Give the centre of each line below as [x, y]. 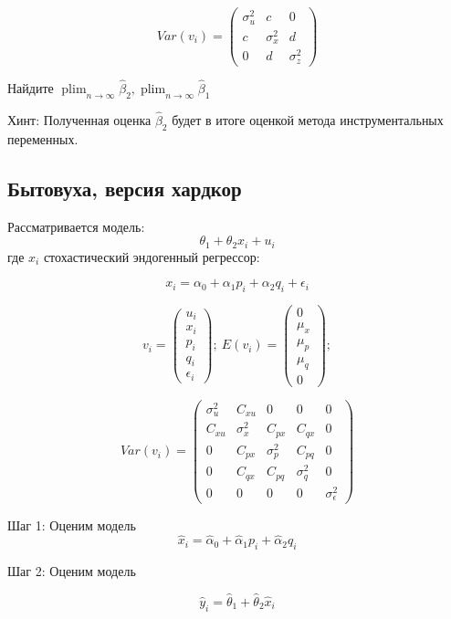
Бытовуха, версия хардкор [125, 188]
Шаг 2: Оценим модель [72, 571]
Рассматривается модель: [76, 226]
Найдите [31, 87]
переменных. [43, 138]
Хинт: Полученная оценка [79, 119]
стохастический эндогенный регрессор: [152, 256]
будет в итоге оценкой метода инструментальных [308, 119]
